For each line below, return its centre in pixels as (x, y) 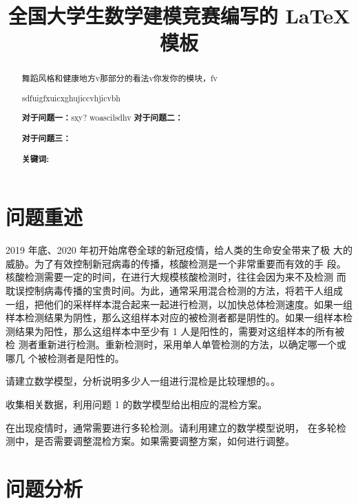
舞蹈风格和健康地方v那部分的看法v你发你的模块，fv (119, 78)
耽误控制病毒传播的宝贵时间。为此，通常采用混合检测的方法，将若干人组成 (174, 290)
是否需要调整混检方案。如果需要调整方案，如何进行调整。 (164, 441)
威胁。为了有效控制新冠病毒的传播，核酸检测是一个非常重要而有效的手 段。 (176, 263)
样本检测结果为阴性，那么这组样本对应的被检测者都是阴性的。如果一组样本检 (179, 317)
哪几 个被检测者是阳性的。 (65, 357)
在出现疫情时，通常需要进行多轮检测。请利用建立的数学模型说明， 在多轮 (171, 427)
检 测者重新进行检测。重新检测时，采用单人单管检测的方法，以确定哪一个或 (176, 344)
